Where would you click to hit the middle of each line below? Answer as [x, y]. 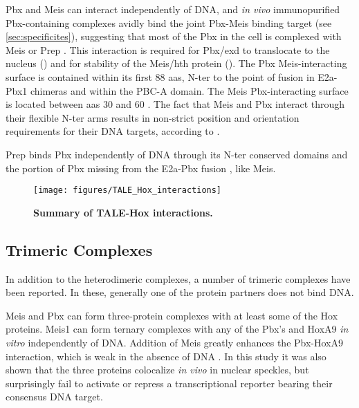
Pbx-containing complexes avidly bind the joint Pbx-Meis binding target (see [169, 22]
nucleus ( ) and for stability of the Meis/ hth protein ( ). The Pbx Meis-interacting [176, 63]
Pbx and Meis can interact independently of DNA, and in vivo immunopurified [173, 9]
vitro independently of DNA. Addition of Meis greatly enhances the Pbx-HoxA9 [175, 342]
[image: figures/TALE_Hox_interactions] [128, 191]
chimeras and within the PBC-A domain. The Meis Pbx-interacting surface [189, 90]
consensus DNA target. [54, 397]
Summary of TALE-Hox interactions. [123, 212]
